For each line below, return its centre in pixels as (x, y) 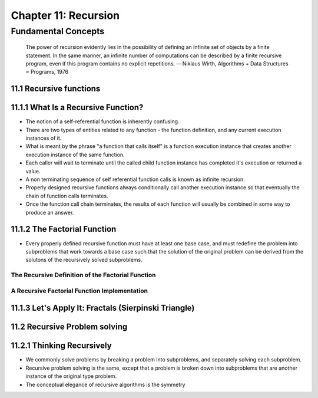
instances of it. (44, 138)
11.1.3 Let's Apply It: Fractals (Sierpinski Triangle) (103, 308)
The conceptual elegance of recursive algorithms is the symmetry (105, 384)
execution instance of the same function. (75, 154)
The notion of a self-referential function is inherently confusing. (102, 121)
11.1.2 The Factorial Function (64, 229)
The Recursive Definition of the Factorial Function (83, 275)
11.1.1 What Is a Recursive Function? (77, 108)
